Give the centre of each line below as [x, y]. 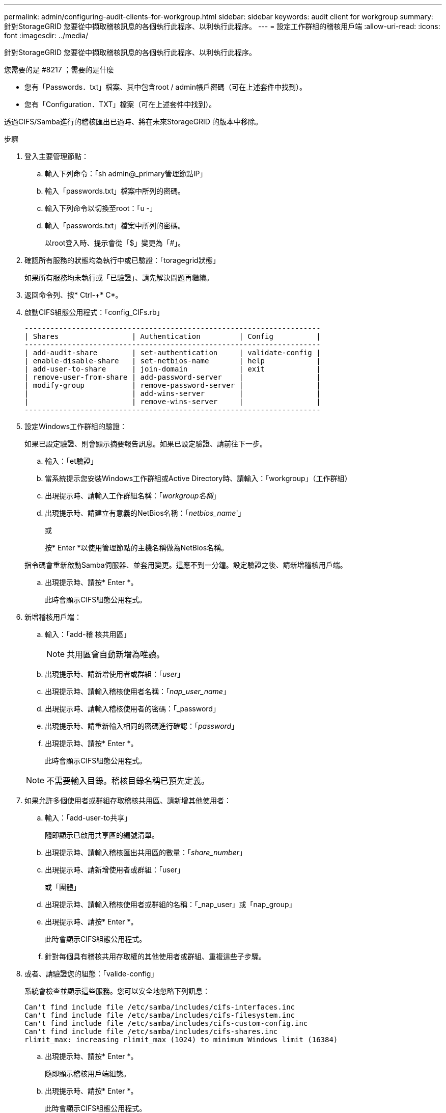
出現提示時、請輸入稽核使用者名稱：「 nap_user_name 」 [137, 691]
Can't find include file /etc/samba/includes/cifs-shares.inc [151, 1031]
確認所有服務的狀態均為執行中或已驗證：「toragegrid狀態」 [122, 260]
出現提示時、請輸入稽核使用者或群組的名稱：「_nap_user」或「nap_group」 [171, 904]
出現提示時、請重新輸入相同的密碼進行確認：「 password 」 [142, 726]
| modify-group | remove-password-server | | [173, 385]
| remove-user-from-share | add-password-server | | [173, 377]
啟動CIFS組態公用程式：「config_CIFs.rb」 [94, 312]
